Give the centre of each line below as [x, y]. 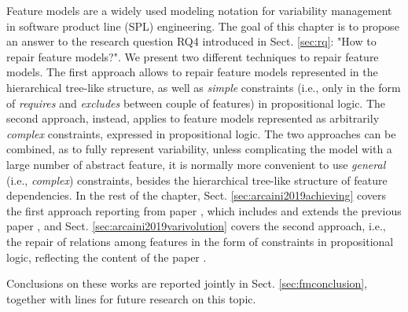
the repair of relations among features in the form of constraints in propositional [200, 241]
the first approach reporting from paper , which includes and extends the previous [204, 210]
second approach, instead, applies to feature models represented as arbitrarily [193, 118]
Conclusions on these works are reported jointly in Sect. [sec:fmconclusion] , [187, 283]
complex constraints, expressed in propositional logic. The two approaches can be [201, 133]
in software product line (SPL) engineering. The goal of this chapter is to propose [203, 26]
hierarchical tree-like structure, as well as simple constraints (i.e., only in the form [204, 87]
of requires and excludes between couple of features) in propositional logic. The [196, 103]
